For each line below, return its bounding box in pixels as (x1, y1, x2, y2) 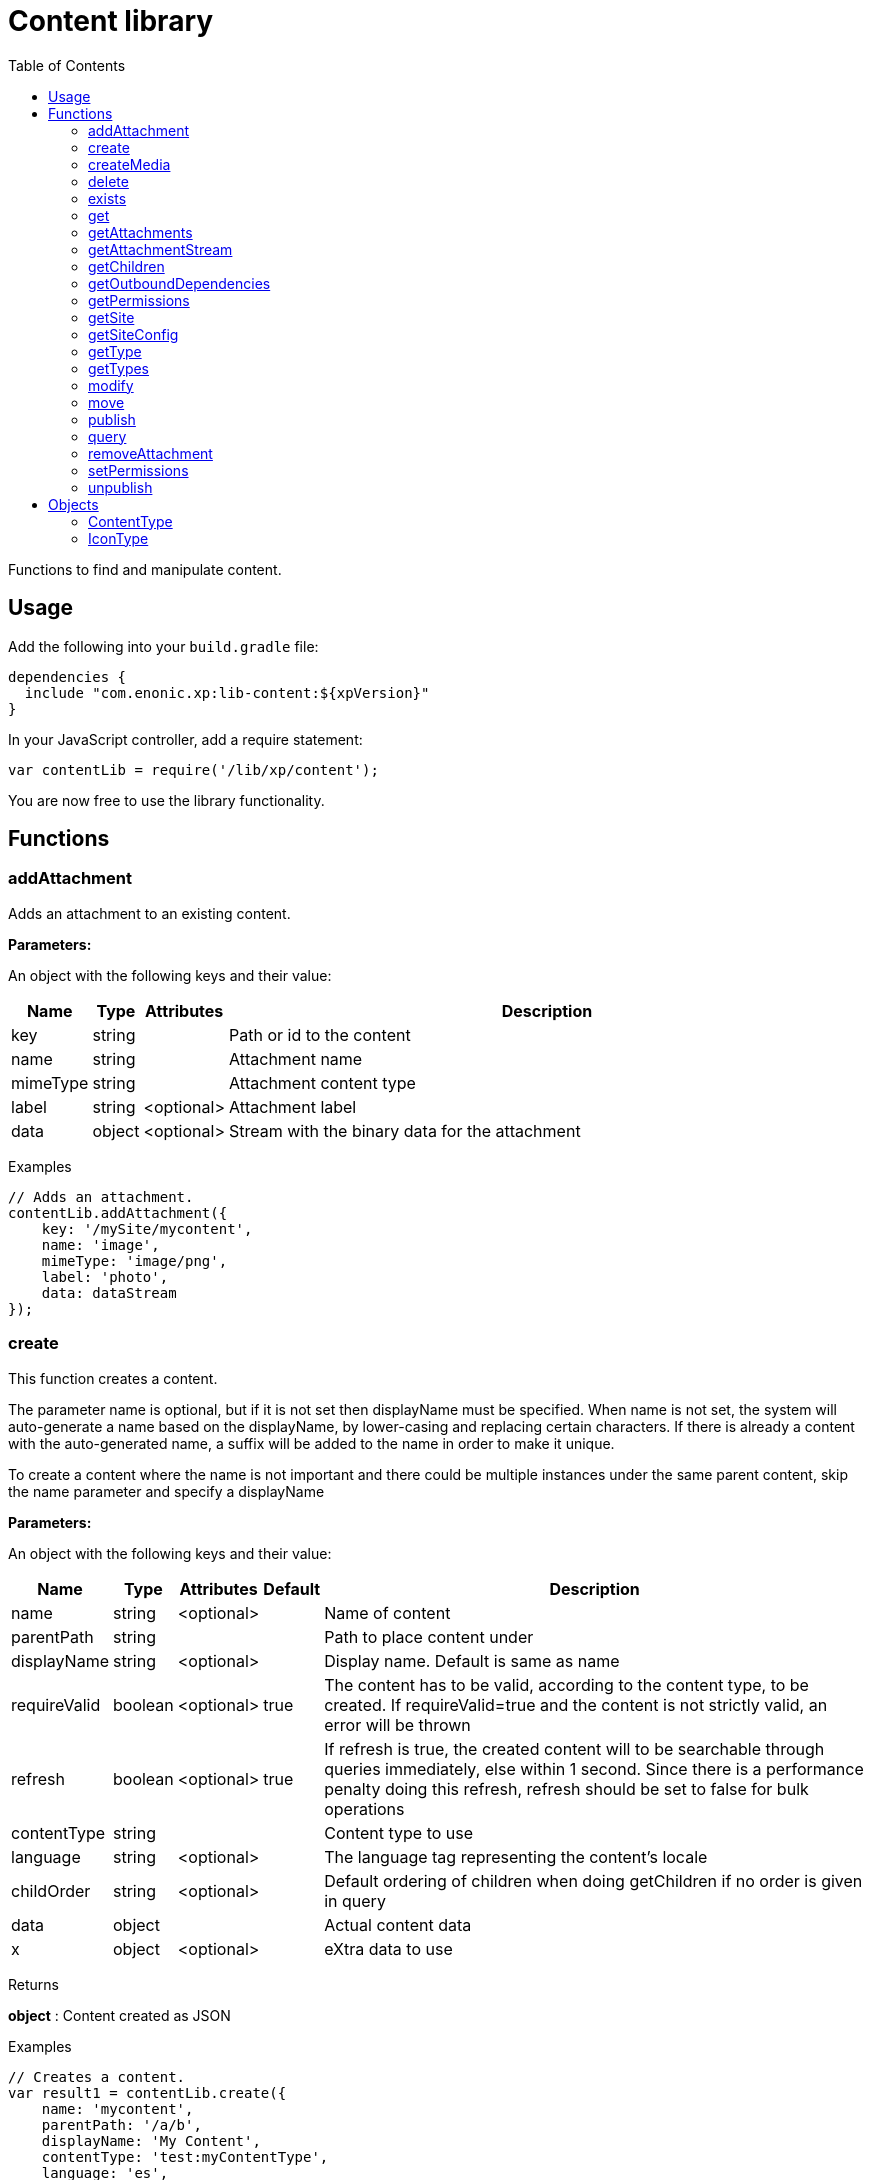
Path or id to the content (228, 1024, 411, 1045)
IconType (88, 529, 149, 547)
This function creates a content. (8, 1369, 218, 1387)
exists (88, 189, 127, 207)
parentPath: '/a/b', (41, 2116, 202, 2133)
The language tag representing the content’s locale (324, 1846, 708, 1867)
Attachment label (228, 1096, 357, 1117)
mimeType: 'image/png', (41, 1252, 228, 1269)
